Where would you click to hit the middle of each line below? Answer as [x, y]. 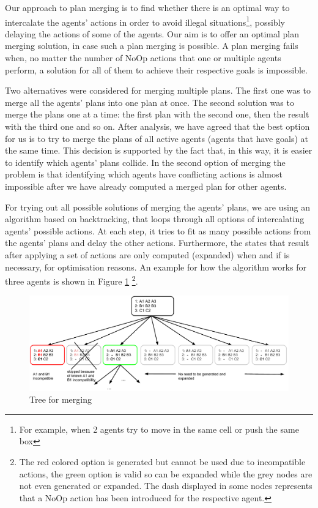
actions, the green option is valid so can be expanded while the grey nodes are [166, 473]
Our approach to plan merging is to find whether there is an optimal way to [147, 7]
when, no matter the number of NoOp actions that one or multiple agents [143, 58]
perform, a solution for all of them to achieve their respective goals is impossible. [156, 69]
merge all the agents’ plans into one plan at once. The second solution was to [150, 102]
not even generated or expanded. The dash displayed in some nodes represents [166, 486]
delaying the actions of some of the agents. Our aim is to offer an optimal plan [152, 33]
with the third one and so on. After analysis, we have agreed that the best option [157, 126]
